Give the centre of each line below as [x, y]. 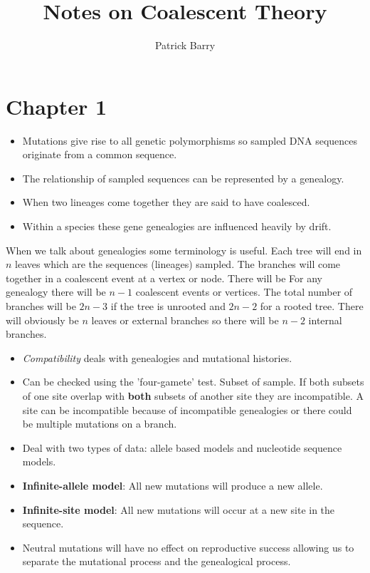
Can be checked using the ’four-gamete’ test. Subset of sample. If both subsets [193, 382]
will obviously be [42, 320]
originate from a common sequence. [100, 154]
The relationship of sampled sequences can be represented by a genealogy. [183, 178]
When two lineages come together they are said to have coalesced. [166, 202]
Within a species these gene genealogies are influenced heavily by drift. [177, 226]
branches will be [41, 306]
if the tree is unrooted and [168, 306]
